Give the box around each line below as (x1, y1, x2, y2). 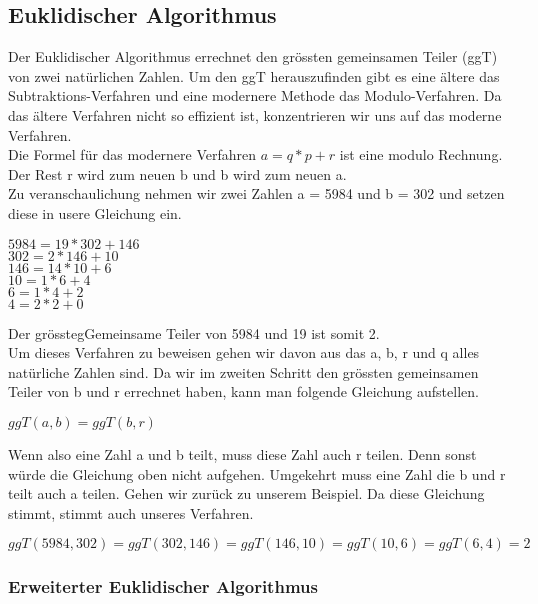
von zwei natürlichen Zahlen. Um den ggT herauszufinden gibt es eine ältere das (8, 65, 500, 86)
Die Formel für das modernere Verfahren (8, 144, 257, 165)
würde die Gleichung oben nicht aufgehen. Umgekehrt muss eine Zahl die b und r (8, 463, 506, 484)
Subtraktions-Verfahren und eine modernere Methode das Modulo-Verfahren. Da (8, 85, 502, 106)
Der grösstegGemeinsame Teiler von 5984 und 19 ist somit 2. (8, 322, 380, 343)
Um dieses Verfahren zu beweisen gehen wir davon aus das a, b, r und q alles (8, 342, 480, 363)
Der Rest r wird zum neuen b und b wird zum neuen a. (8, 163, 347, 184)
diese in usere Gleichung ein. (8, 202, 182, 223)
